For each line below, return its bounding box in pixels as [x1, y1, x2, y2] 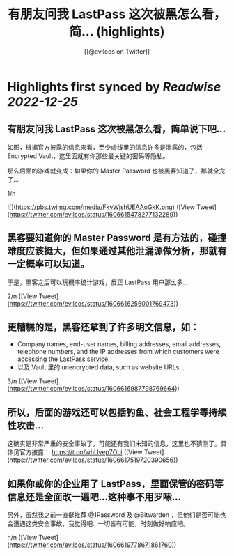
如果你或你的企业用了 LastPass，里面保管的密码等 [7, 478, 224, 490]
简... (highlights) [69, 24, 165, 40]
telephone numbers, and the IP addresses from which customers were [17, 348, 219, 356]
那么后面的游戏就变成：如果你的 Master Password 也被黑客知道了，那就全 [7, 167, 219, 175]
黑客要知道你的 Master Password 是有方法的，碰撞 [7, 232, 226, 244]
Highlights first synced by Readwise [7, 79, 221, 95]
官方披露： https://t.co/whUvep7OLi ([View [19, 448, 143, 456]
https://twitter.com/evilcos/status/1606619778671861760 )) [9, 541, 177, 549]
